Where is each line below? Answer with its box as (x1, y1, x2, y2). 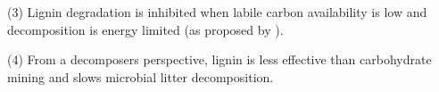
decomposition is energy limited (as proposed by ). (7, 20, 284, 38)
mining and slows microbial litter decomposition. (7, 67, 274, 86)
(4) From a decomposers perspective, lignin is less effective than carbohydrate (7, 50, 432, 69)
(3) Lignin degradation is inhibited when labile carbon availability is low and (7, 3, 427, 21)
